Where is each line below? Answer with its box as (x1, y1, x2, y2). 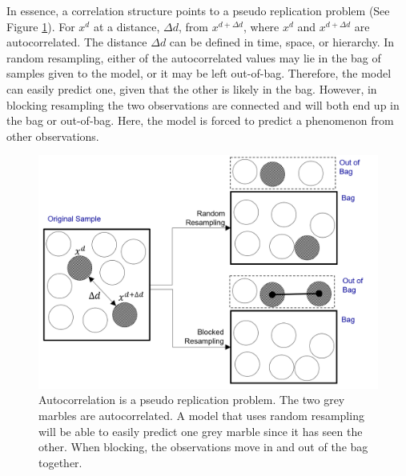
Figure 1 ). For (6, 18, 75, 34)
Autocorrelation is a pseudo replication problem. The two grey (38, 391, 345, 408)
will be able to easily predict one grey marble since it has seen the (38, 422, 363, 439)
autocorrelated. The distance (6, 34, 147, 50)
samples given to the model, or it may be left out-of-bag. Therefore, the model (6, 65, 392, 82)
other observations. (6, 127, 99, 144)
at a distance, (93, 18, 160, 34)
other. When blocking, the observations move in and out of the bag (38, 438, 368, 455)
